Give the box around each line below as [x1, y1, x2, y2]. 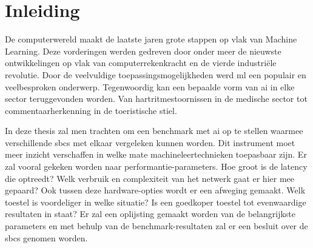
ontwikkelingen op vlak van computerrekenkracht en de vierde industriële [5, 56, 277, 69]
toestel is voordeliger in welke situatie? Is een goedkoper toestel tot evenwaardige [5, 195, 306, 208]
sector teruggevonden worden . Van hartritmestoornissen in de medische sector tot [5, 92, 308, 105]
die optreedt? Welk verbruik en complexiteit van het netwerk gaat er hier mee [5, 172, 294, 184]
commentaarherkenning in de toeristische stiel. [5, 104, 177, 116]
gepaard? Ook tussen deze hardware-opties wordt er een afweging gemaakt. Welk [5, 184, 306, 196]
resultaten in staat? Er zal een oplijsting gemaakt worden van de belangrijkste [5, 207, 295, 220]
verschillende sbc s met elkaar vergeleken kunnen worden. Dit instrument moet [5, 136, 295, 149]
